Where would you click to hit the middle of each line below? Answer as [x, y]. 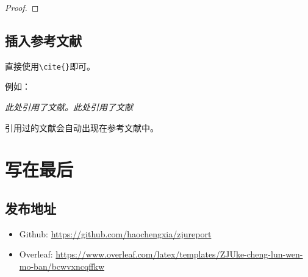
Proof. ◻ [22, 7]
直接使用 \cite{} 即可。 [50, 66]
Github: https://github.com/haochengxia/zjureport [115, 233]
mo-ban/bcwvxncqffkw [62, 266]
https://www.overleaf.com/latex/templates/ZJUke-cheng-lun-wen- [179, 254]
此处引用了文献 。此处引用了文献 [69, 107]
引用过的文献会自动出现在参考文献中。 [82, 127]
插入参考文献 [43, 40]
